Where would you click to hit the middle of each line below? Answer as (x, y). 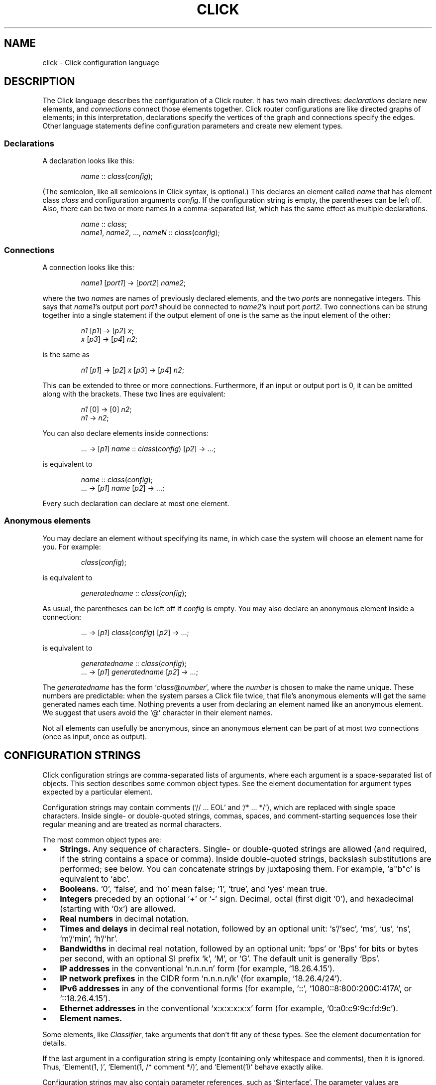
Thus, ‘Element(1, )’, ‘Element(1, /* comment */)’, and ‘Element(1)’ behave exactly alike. (183, 1067)
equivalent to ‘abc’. (95, 879)
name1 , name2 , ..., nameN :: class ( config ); (150, 233)
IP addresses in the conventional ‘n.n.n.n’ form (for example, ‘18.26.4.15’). (197, 968)
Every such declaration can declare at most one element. (136, 503)
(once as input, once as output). (95, 736)
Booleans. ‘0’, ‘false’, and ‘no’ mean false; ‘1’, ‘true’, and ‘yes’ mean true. (194, 888)
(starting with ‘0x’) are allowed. (118, 908)
